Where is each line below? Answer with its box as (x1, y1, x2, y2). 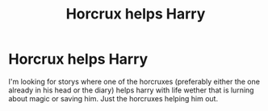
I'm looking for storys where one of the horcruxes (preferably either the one (8, 76, 261, 86)
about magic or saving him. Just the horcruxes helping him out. (8, 93, 219, 103)
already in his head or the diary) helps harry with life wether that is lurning (8, 85, 254, 95)
